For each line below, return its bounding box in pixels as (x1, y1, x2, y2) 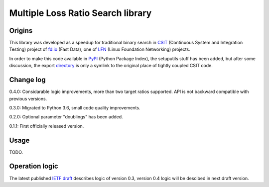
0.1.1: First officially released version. (9, 123, 84, 129)
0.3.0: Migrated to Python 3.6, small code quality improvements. (9, 104, 140, 110)
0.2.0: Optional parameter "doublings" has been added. (9, 114, 123, 120)
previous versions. (9, 95, 47, 101)
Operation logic (9, 162, 58, 171)
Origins (9, 26, 33, 35)
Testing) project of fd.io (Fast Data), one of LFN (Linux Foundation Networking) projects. (9, 46, 190, 52)
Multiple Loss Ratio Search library (9, 7, 152, 18)
